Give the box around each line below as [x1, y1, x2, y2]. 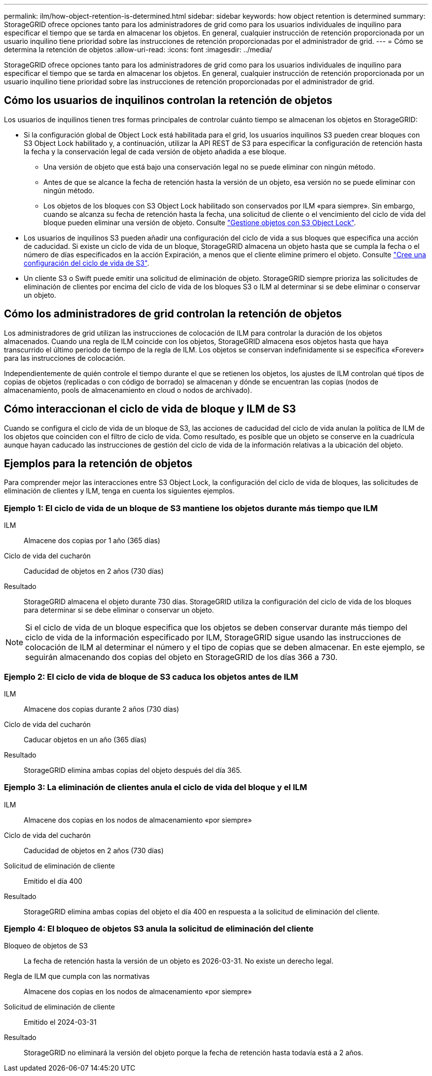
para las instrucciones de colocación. [4, 353, 125, 362]
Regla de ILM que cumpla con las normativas [4, 972, 150, 981]
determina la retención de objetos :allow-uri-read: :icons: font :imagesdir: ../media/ [4, 45, 272, 54]
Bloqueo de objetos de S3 [4, 941, 88, 950]
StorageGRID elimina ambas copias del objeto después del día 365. [24, 765, 242, 774]
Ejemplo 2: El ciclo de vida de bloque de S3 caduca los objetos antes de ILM [4, 671, 298, 682]
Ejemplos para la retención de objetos [4, 457, 193, 470]
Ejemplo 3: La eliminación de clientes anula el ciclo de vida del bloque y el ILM [4, 782, 307, 793]
